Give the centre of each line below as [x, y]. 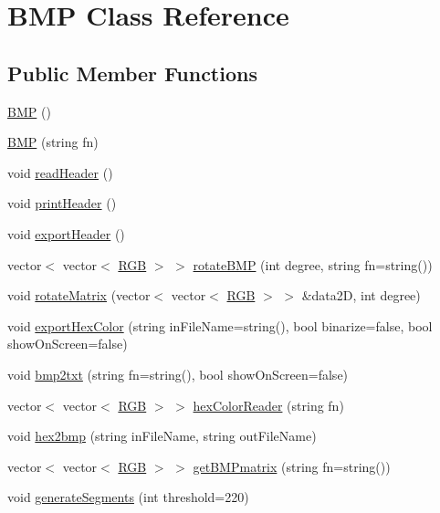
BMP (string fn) [53, 142]
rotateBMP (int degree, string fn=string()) [313, 264]
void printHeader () [62, 203]
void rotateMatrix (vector [79, 295]
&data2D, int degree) [361, 295]
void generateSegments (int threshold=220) [128, 497]
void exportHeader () [66, 233]
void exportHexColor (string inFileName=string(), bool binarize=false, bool [220, 325]
